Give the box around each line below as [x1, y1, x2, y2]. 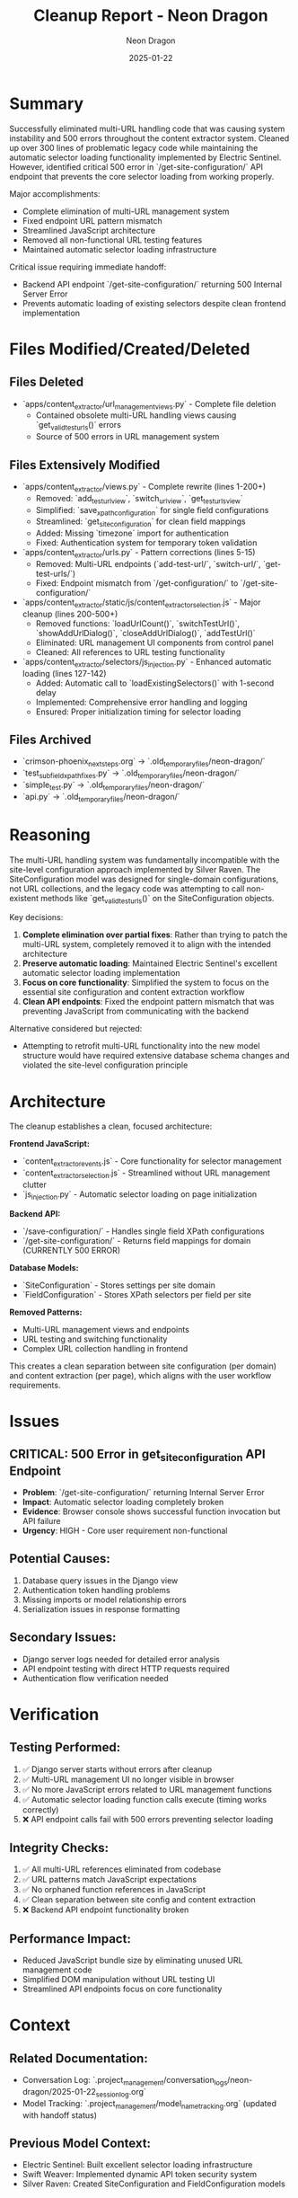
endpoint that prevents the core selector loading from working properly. [9, 171, 275, 182]
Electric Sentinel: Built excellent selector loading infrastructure [22, 2159, 253, 2170]
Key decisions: [9, 912, 64, 923]
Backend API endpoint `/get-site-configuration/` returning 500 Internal [22, 279, 283, 289]
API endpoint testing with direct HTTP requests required [22, 1663, 231, 1674]
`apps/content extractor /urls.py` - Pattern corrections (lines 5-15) [22, 547, 256, 560]
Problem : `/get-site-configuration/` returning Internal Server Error [22, 1486, 265, 1497]
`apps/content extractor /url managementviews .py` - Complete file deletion [22, 398, 276, 412]
